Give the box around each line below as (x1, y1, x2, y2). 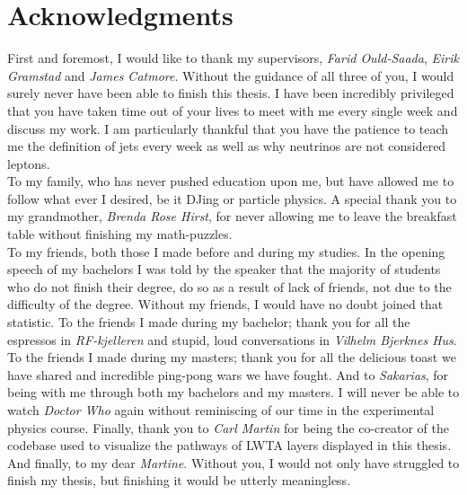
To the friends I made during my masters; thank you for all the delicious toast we (7, 348, 456, 367)
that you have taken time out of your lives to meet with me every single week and (7, 101, 458, 119)
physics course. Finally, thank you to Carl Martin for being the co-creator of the (7, 418, 450, 437)
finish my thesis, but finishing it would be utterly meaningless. (7, 471, 351, 490)
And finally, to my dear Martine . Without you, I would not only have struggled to (7, 453, 460, 472)
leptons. (7, 154, 50, 172)
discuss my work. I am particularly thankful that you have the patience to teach (7, 119, 449, 137)
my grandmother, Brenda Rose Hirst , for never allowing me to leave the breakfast (7, 207, 457, 225)
